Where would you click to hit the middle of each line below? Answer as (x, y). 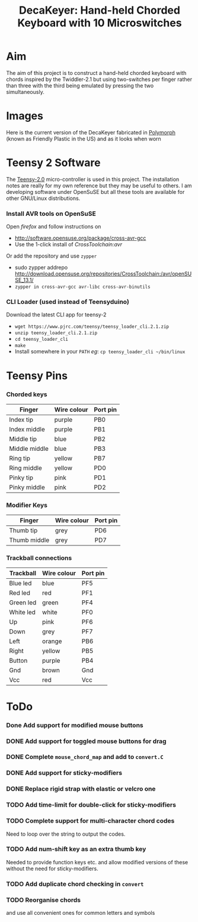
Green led (23, 603)
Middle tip (23, 439)
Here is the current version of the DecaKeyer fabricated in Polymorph (91, 132)
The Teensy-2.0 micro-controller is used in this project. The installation (93, 179)
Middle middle (29, 449)
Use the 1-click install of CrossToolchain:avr (68, 244)
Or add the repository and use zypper (52, 256)
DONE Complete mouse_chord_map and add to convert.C (85, 757)
